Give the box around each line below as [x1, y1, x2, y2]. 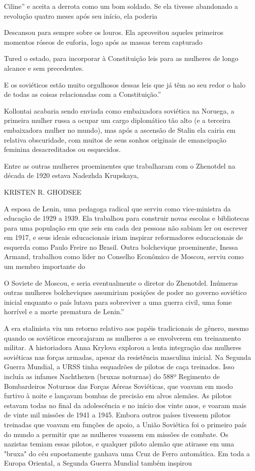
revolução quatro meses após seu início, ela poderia [4, 10, 158, 21]
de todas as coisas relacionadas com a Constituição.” [4, 89, 161, 99]
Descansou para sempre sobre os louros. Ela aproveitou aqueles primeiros [4, 27, 224, 37]
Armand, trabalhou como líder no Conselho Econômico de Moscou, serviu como [4, 251, 244, 262]
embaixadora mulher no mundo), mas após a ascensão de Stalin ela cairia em [4, 124, 236, 135]
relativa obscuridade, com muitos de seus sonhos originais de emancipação [4, 134, 227, 145]
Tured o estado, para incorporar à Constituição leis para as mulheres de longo [4, 53, 239, 63]
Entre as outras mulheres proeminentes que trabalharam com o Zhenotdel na [4, 160, 235, 171]
